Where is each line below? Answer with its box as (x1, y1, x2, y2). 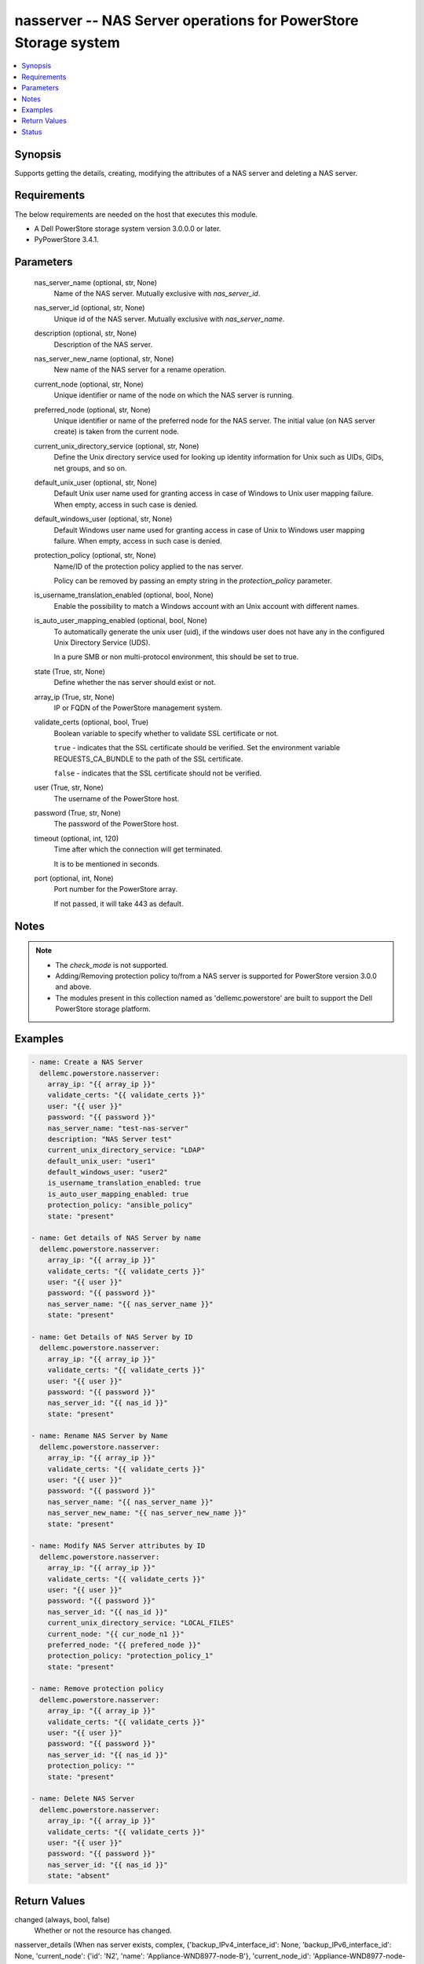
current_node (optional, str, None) (34, 379, 144, 389)
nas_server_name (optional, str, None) (34, 277, 157, 287)
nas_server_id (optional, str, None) (34, 303, 145, 313)
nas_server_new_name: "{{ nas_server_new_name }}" (47, 1508, 247, 1518)
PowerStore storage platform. (55, 1004, 151, 1013)
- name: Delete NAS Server (31, 1794, 135, 1803)
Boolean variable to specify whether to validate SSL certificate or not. (53, 728, 279, 738)
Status (21, 126, 42, 137)
